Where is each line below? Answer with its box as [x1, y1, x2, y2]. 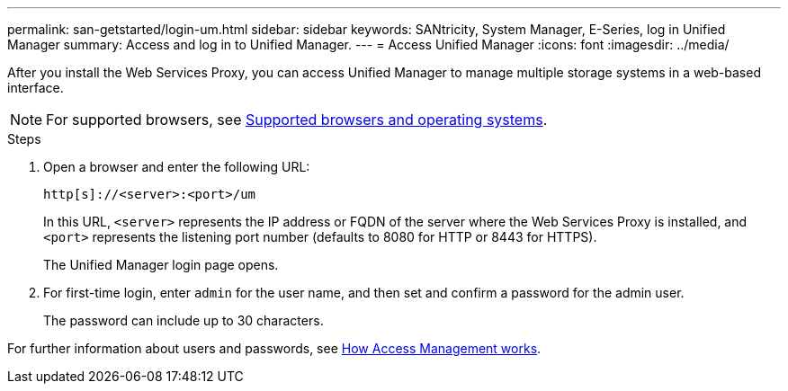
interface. [7, 80, 64, 95]
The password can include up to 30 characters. [43, 313, 324, 328]
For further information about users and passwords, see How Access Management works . [7, 341, 542, 356]
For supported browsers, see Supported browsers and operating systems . [46, 111, 548, 129]
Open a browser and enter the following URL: [43, 159, 310, 174]
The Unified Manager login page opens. [43, 257, 279, 272]
